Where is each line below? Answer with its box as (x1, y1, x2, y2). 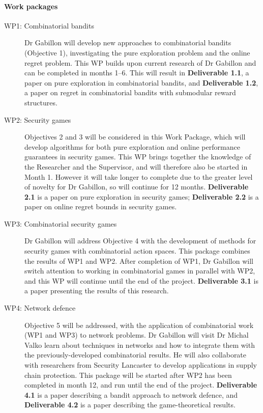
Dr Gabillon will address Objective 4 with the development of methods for (24, 235, 256, 246)
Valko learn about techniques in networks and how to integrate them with (24, 339, 255, 350)
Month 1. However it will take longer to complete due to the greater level (24, 171, 253, 182)
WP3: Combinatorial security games (4, 218, 117, 229)
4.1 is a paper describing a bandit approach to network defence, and (24, 389, 238, 400)
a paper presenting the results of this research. (24, 285, 169, 296)
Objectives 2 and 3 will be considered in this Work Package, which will (24, 131, 246, 142)
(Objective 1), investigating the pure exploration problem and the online (24, 47, 250, 58)
